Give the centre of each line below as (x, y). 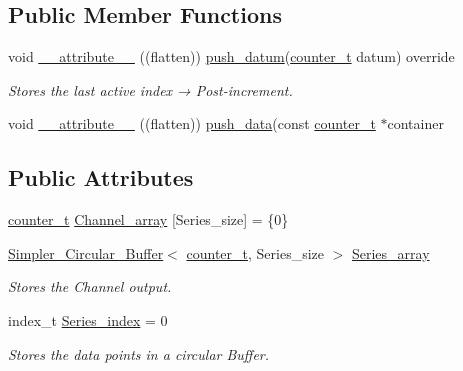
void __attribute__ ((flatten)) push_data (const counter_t (192, 123)
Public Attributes (101, 177)
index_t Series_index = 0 (88, 319)
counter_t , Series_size (255, 252)
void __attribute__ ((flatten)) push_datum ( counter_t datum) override (231, 56)
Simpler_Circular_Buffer (86, 252)
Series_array (390, 252)
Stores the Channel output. (90, 286)
